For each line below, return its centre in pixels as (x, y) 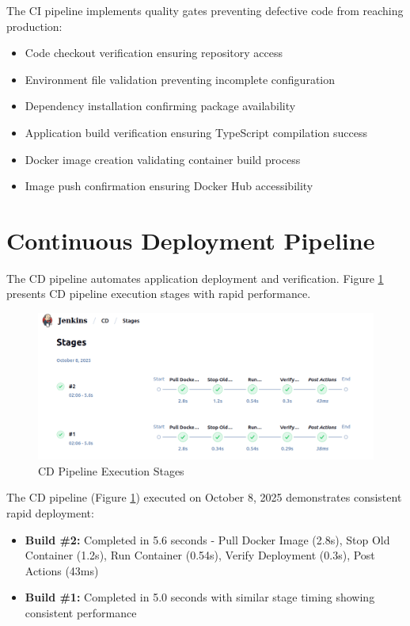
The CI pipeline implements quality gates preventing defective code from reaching (205, 10)
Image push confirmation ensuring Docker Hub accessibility (169, 186)
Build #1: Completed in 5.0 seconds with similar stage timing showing (200, 597)
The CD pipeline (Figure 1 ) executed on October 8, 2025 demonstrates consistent (204, 497)
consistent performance (81, 612)
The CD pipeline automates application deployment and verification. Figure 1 (195, 278)
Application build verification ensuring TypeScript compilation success (196, 132)
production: (34, 26)
